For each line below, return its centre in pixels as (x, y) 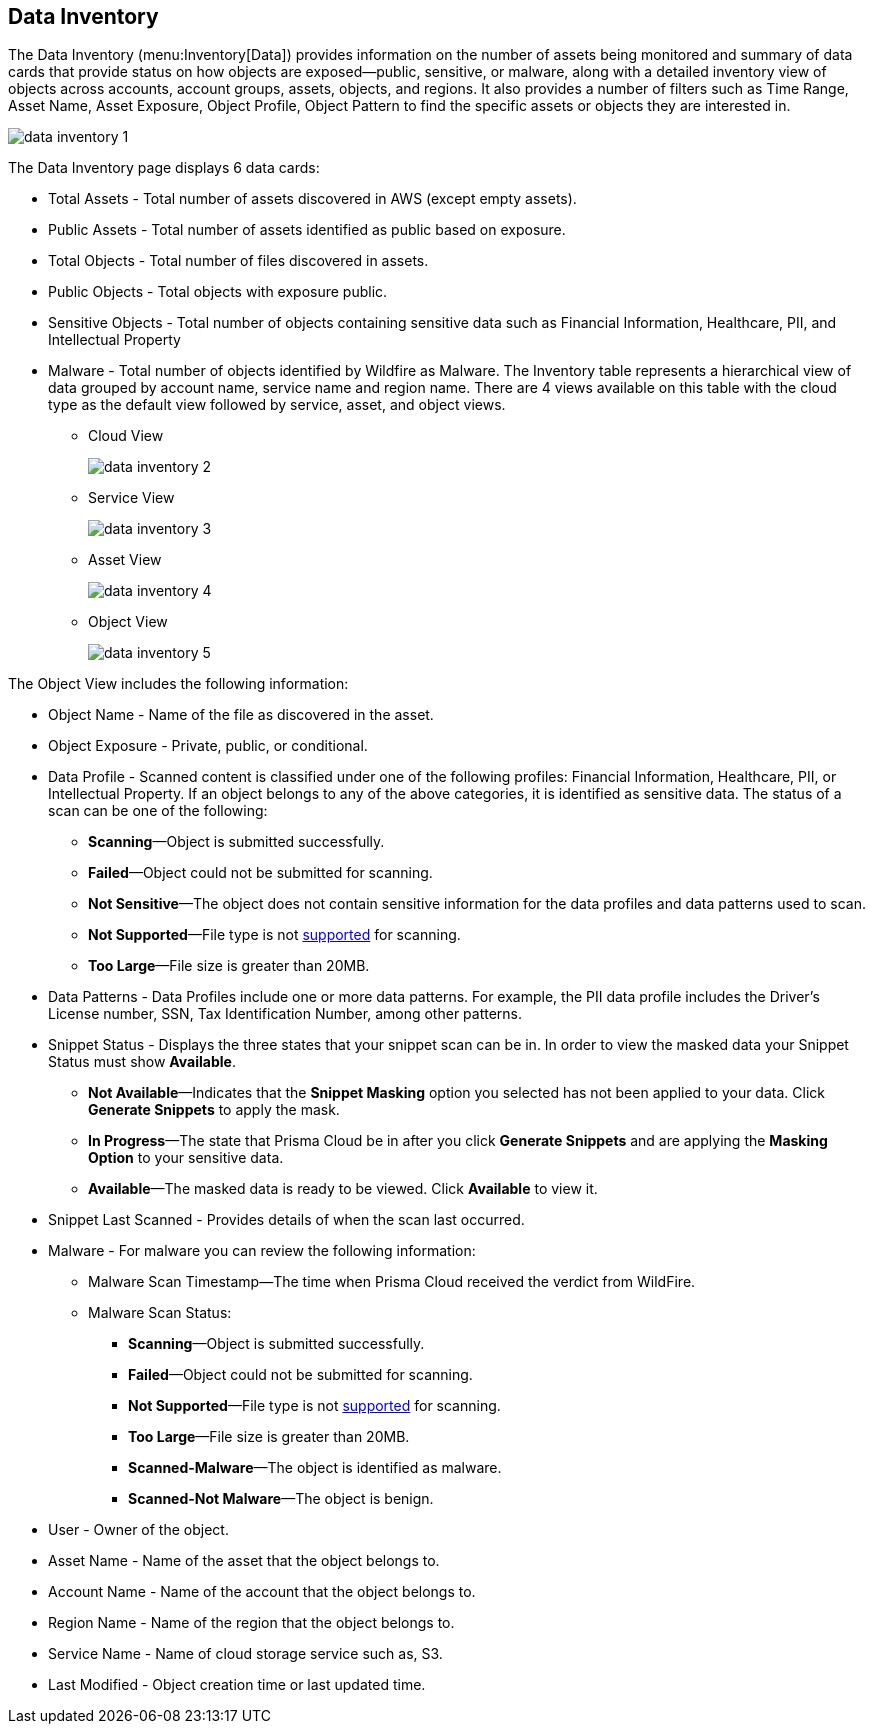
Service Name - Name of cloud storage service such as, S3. (245, 1654)
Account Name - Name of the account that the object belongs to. (262, 1592)
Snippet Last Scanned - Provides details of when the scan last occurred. (286, 1220)
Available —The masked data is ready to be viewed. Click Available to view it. (343, 1189)
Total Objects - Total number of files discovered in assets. (238, 261)
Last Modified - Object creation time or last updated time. (237, 1685)
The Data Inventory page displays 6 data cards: (164, 168)
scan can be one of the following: (158, 811)
